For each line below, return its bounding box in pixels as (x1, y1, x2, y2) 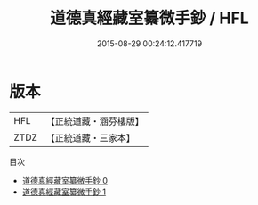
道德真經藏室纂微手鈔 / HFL (50, 8, 249, 29)
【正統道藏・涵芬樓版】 (45, 115, 145, 127)
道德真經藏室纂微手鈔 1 (21, 186, 107, 197)
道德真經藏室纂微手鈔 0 (21, 175, 109, 185)
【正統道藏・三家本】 (45, 131, 136, 143)
